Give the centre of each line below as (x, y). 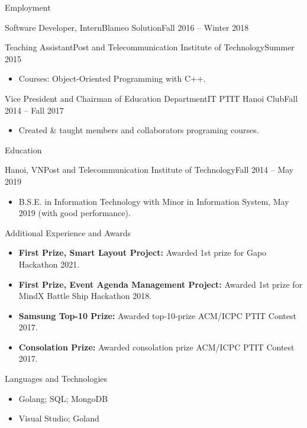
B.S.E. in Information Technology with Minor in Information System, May (154, 201)
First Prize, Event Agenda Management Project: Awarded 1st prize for (161, 284)
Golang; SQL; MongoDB (63, 398)
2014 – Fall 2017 (34, 110)
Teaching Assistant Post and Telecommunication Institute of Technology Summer (150, 47)
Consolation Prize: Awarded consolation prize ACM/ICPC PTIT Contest (156, 347)
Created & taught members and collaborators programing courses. (139, 130)
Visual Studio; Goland (59, 418)
